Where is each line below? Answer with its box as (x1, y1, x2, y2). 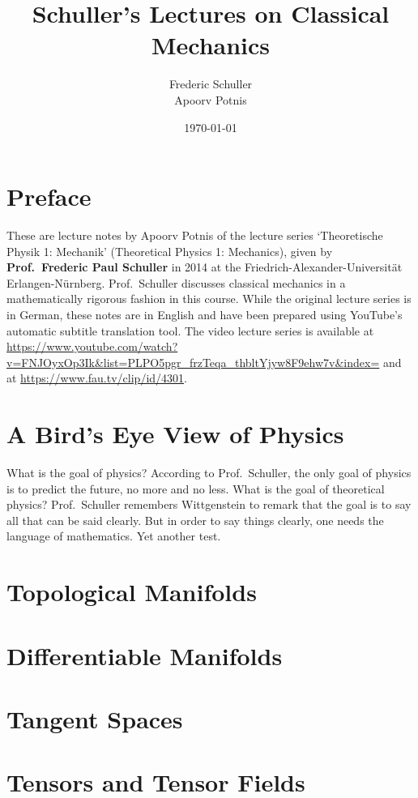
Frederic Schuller (168, 75, 253, 92)
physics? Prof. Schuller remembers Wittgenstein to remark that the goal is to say (6, 496, 412, 513)
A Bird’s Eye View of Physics (6, 417, 344, 450)
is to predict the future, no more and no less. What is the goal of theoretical (6, 480, 385, 497)
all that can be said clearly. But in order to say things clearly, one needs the (6, 511, 384, 528)
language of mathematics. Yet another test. (6, 527, 221, 544)
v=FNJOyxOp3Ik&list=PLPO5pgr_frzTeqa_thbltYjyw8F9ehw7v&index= (6, 353, 380, 370)
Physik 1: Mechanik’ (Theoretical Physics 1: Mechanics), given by (6, 242, 333, 259)
